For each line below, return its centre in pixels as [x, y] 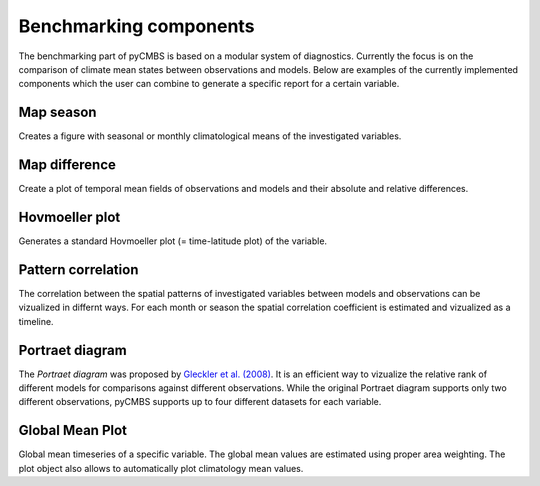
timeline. [36, 321]
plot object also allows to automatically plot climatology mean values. [161, 468]
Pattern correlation [78, 269]
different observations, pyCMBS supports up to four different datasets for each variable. [200, 402]
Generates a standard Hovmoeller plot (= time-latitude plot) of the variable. [173, 241]
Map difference [67, 165]
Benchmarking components [136, 26]
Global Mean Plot [73, 430]
